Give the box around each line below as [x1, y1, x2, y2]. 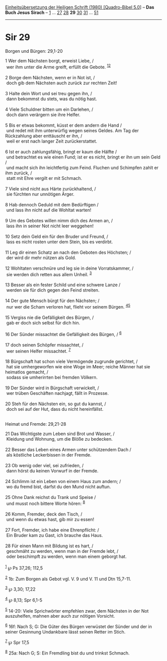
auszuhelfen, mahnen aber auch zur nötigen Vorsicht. [5, 613, 115, 619]
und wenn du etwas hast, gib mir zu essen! [6, 516, 94, 522]
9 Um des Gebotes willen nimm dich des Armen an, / [5, 217, 113, 223]
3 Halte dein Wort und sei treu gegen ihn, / [5, 90, 92, 96]
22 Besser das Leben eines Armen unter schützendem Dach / [5, 447, 132, 453]
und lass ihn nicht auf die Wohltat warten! [6, 207, 91, 213]
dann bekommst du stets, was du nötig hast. [6, 96, 97, 102]
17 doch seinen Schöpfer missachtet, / [5, 341, 83, 348]
